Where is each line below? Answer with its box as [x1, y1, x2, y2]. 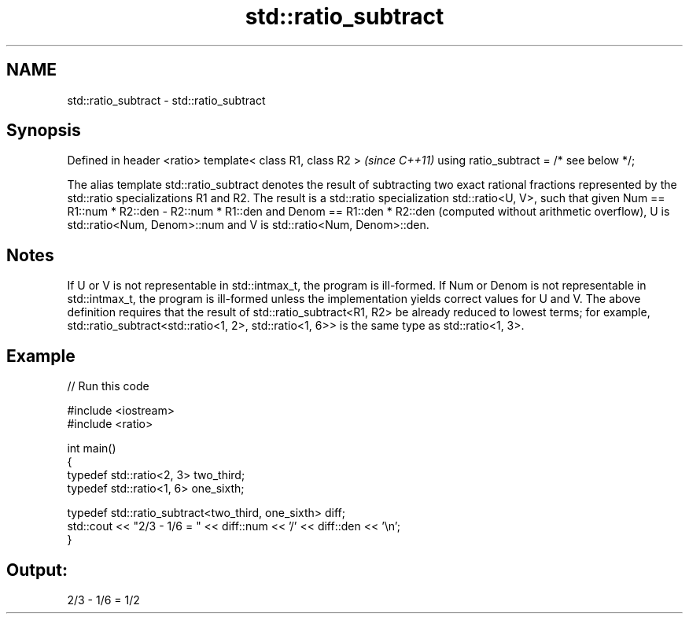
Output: [6, 559, 68, 580]
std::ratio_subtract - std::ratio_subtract [67, 93, 266, 107]
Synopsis [6, 120, 81, 141]
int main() [67, 441, 116, 456]
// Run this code [67, 379, 149, 393]
